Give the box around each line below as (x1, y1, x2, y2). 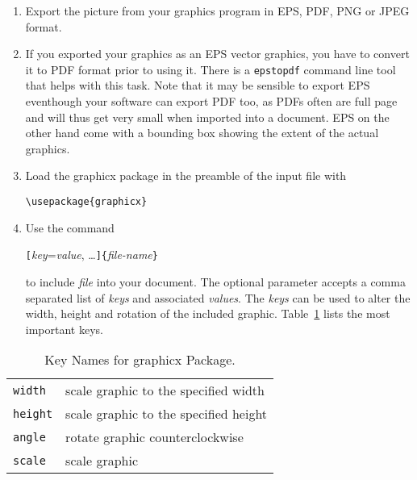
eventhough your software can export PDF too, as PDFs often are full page (25, 93, 398, 110)
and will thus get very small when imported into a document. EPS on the (25, 108, 390, 125)
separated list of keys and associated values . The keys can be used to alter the (25, 289, 411, 306)
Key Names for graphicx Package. (44, 350, 236, 369)
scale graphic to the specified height (65, 404, 268, 424)
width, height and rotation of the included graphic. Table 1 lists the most (25, 305, 390, 322)
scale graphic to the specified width (65, 381, 265, 400)
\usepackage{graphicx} (25, 196, 148, 207)
